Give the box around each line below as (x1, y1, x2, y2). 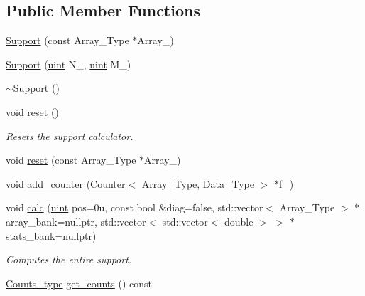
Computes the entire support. (6, 252, 132, 267)
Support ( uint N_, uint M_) (6, 56, 131, 71)
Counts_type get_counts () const (6, 275, 152, 290)
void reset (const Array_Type (6, 152, 136, 167)
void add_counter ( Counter (6, 176, 126, 191)
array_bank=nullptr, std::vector (6, 213, 146, 228)
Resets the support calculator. (6, 128, 134, 143)
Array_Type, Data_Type (141, 176, 255, 191)
